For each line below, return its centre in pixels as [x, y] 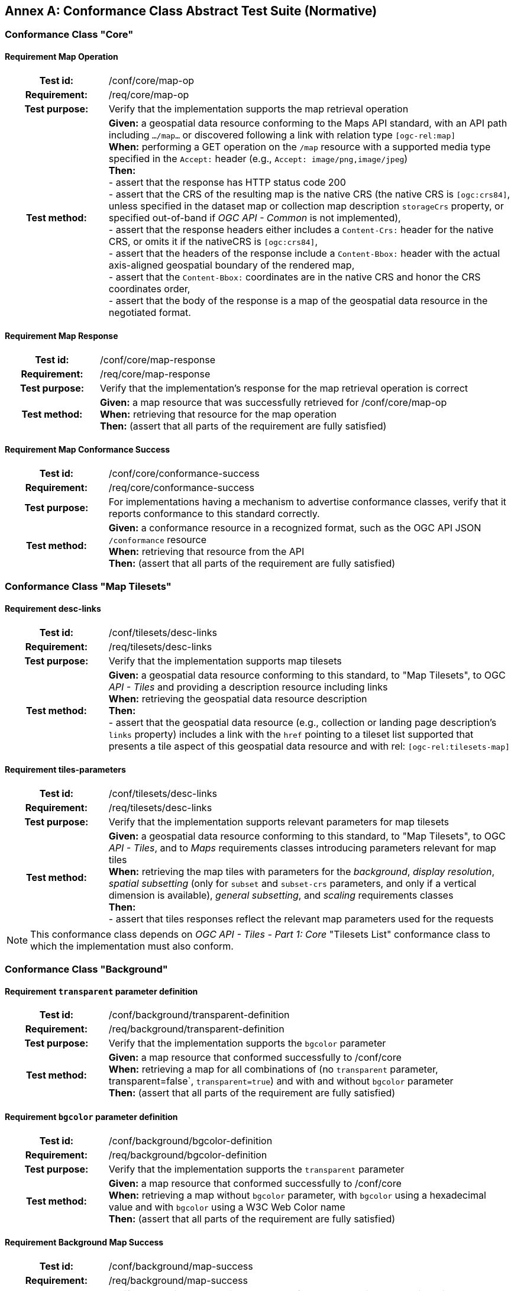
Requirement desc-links [53, 609]
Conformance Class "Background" [86, 969]
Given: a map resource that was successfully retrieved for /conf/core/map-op [274, 402]
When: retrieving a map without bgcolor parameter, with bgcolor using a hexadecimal [297, 1195]
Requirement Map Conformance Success [88, 450]
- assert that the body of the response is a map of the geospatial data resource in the [298, 300]
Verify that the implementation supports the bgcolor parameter [247, 1043]
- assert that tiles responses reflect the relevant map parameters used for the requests [301, 919]
